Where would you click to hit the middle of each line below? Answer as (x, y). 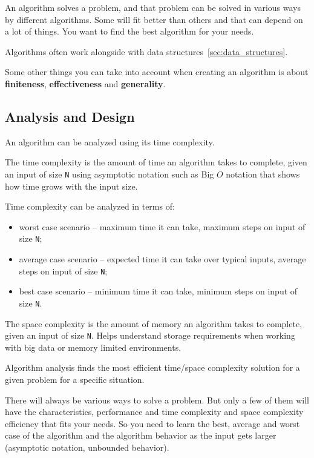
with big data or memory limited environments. (93, 347)
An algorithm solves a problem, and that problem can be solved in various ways (153, 7)
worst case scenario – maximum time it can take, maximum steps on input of (162, 226)
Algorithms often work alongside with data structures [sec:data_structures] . (146, 51)
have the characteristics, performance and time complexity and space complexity (154, 412)
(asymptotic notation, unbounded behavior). (87, 447)
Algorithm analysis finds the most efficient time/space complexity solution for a (152, 367)
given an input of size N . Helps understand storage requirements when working (150, 335)
